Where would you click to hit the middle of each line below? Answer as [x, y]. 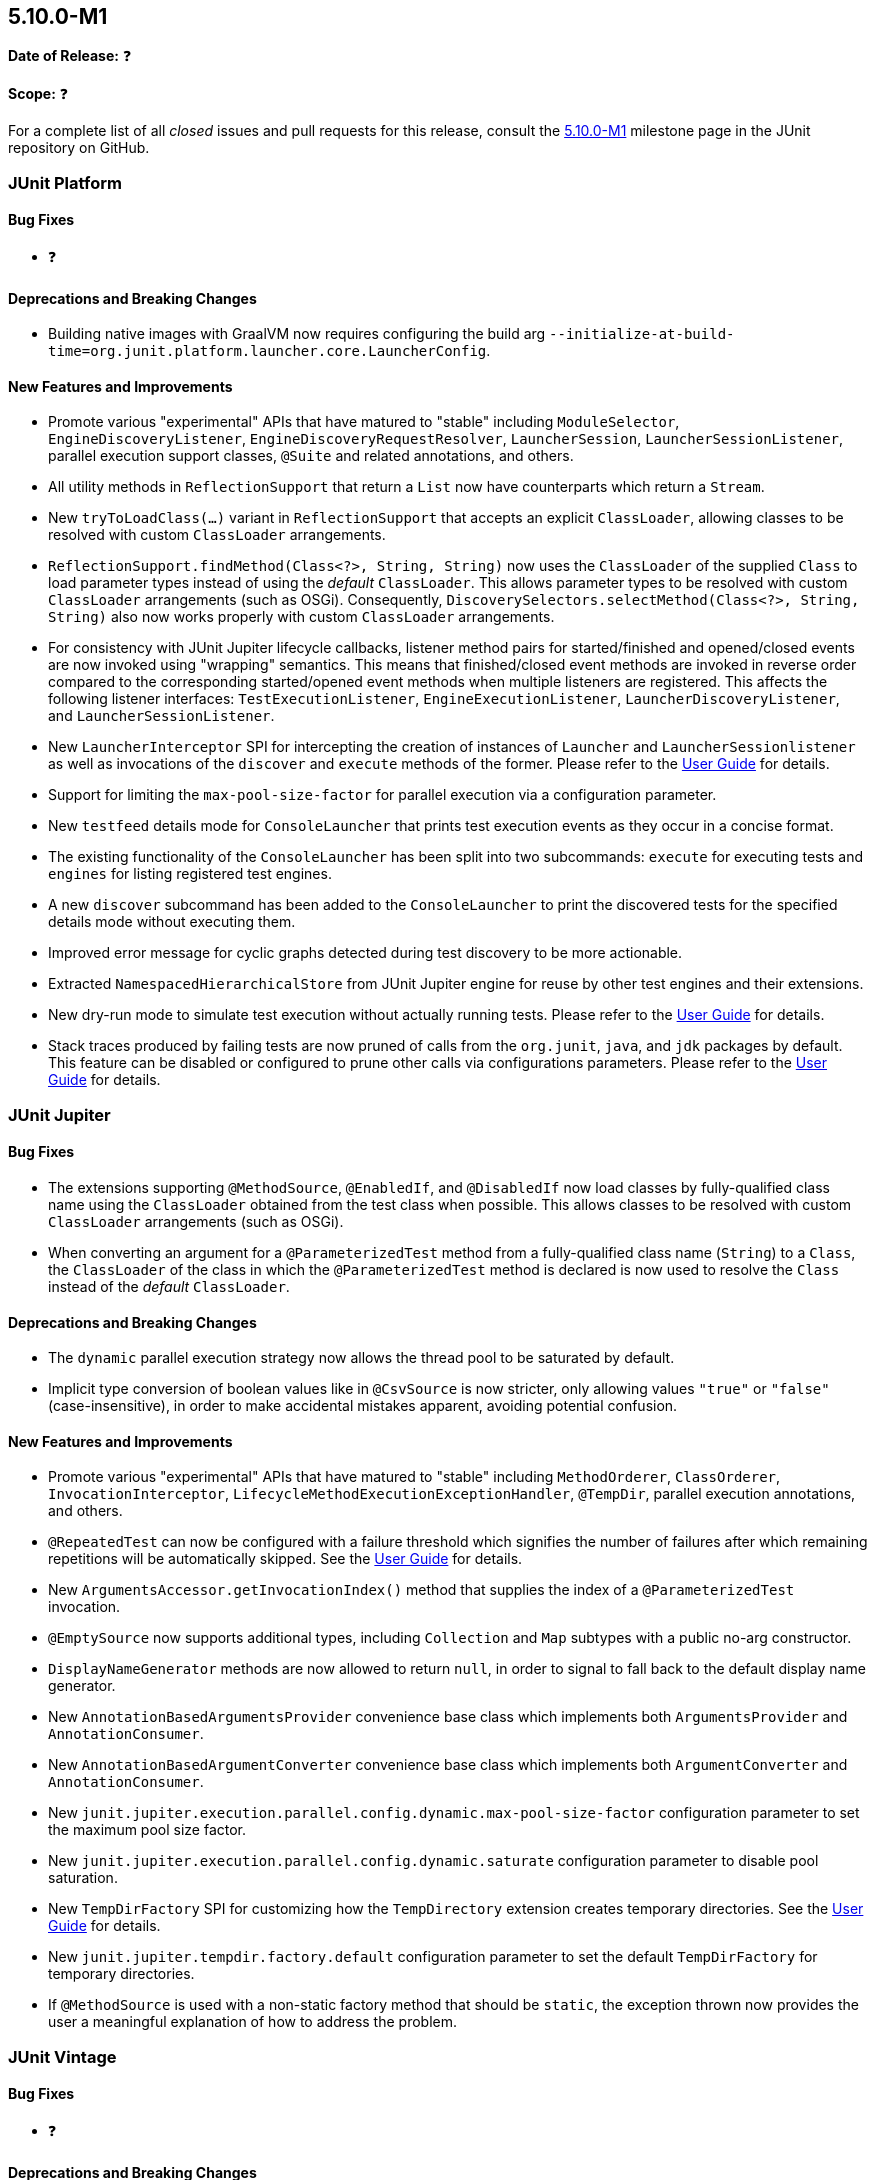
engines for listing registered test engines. [190, 874]
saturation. [83, 1878]
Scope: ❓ [38, 94]
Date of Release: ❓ [70, 56]
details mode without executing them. [172, 922]
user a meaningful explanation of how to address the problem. [253, 2022]
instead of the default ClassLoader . [169, 1287]
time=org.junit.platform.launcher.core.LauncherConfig [267, 351]
